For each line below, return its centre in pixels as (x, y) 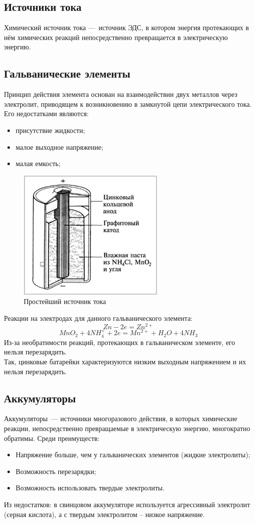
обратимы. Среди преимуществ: (52, 438)
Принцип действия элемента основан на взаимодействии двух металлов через (121, 94)
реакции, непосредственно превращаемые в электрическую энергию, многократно (127, 428)
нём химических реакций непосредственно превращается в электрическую (116, 37)
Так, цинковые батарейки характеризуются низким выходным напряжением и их (125, 362)
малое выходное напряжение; (59, 147)
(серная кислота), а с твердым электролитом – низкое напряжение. (105, 514)
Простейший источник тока (65, 301)
